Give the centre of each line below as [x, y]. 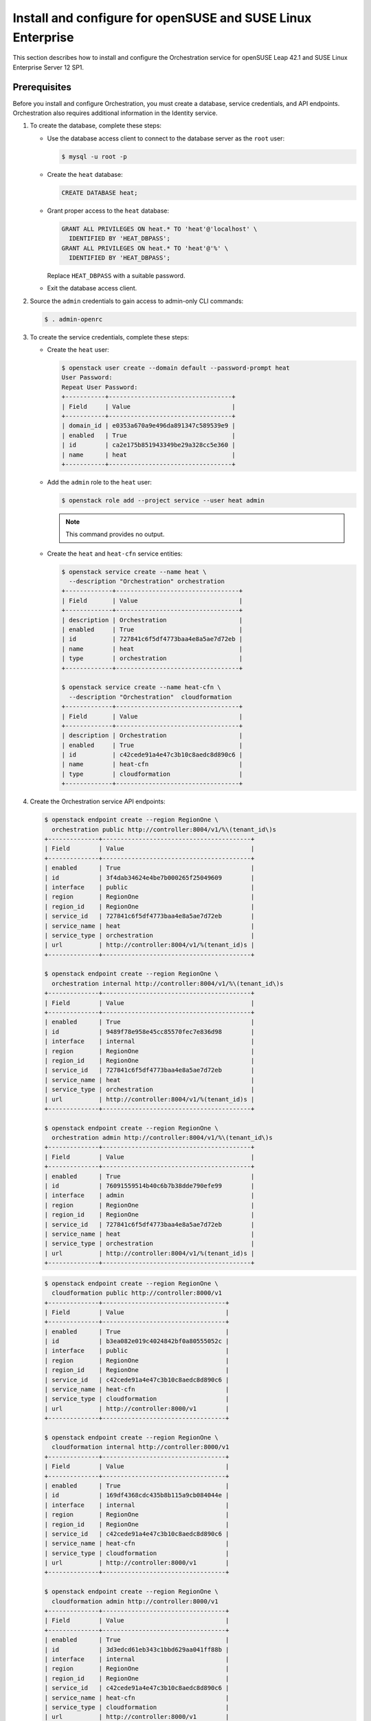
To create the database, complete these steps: [95, 126]
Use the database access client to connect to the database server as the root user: [166, 138]
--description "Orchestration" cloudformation [150, 697]
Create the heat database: [85, 174]
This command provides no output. [115, 534]
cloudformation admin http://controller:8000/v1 [135, 1601]
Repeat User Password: [100, 387]
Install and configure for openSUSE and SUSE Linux [162, 18]
